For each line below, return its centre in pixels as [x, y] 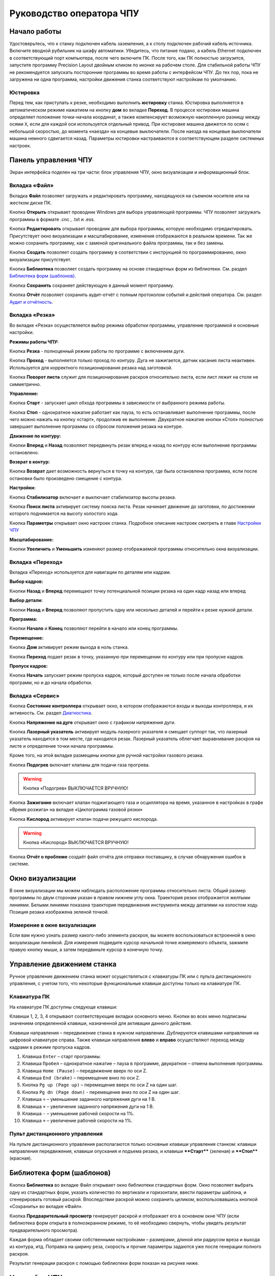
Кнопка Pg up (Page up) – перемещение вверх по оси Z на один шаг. [100, 1085]
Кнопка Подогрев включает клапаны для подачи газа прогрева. [80, 765]
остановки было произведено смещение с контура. [66, 478]
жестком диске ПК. [31, 203]
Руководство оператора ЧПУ [74, 13]
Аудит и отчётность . [31, 302]
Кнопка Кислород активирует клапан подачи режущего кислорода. [84, 819]
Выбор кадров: [26, 581]
